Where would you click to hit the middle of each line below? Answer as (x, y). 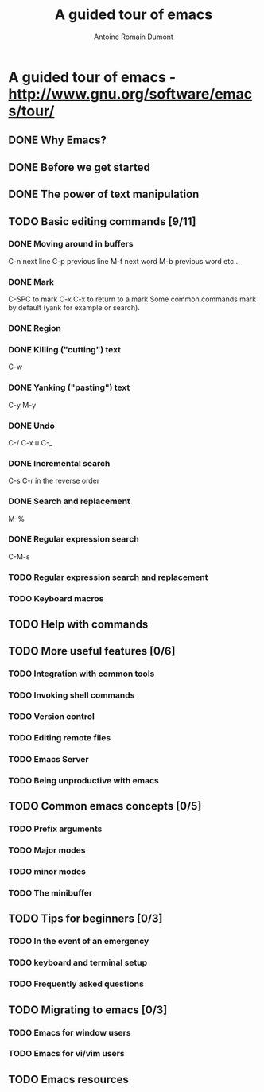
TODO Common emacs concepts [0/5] (105, 806)
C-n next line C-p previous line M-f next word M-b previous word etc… (124, 261)
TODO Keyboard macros (56, 598)
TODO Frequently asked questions (76, 984)
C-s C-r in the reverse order (54, 481)
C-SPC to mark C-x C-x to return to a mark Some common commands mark (132, 299)
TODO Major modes (47, 850)
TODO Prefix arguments (55, 829)
